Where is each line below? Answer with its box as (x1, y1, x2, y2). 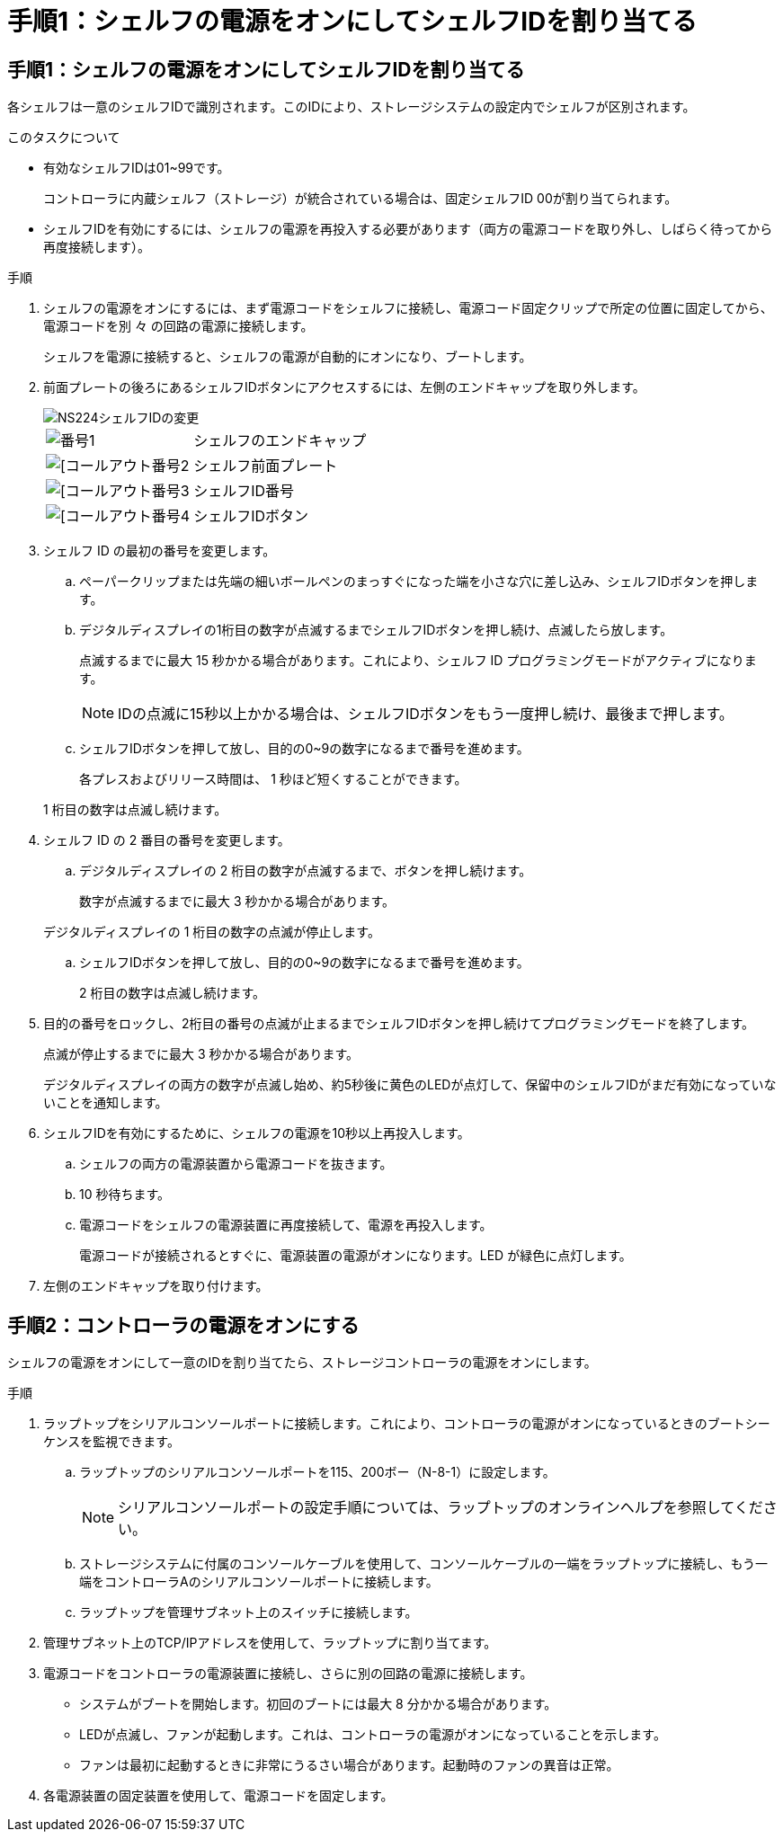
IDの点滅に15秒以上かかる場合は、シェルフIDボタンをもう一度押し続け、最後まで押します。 (118, 705, 734, 724)
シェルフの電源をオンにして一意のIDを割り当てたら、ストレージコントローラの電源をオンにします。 (7, 1355, 597, 1371)
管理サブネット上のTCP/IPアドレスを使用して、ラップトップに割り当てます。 (43, 1635, 497, 1651)
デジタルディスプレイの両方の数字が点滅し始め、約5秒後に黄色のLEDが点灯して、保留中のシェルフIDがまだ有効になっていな (43, 1077, 777, 1093)
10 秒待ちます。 (79, 1186, 171, 1203)
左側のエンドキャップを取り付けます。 (43, 1278, 269, 1294)
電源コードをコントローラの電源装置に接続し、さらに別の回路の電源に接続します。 (43, 1666, 533, 1682)
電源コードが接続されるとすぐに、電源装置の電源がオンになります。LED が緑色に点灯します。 (79, 1248, 632, 1264)
